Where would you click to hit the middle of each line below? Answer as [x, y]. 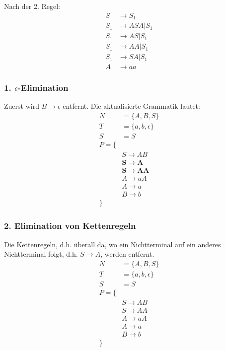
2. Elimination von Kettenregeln [70, 226]
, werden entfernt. [127, 254]
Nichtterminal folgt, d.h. [41, 254]
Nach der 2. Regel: [32, 6]
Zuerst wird [22, 106]
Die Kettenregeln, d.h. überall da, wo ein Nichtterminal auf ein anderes [112, 244]
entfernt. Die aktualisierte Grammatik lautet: [131, 106]
